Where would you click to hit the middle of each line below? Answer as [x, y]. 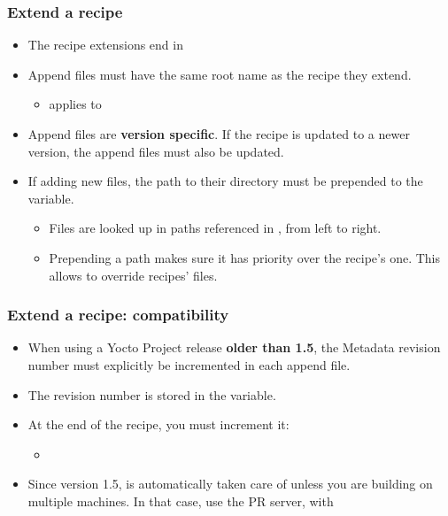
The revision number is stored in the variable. [152, 394]
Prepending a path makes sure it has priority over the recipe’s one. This [245, 257]
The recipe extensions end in [105, 45]
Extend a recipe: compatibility [118, 315]
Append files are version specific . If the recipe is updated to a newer [219, 134]
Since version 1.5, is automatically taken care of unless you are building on [230, 484]
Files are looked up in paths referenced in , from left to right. [215, 228]
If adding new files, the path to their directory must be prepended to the [225, 181]
